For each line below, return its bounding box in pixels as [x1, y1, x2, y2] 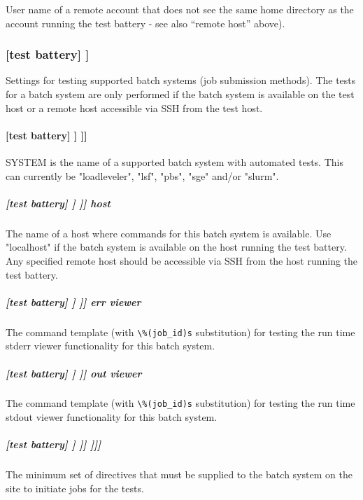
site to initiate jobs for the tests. [6, 480, 144, 495]
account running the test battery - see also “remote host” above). [6, 15, 285, 30]
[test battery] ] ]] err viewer [6, 294, 141, 309]
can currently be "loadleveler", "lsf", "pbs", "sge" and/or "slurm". [6, 168, 279, 183]
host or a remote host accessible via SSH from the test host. [6, 100, 263, 115]
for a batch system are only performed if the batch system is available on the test [6, 87, 355, 101]
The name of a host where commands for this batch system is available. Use [6, 225, 332, 240]
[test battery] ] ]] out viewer [6, 366, 142, 380]
